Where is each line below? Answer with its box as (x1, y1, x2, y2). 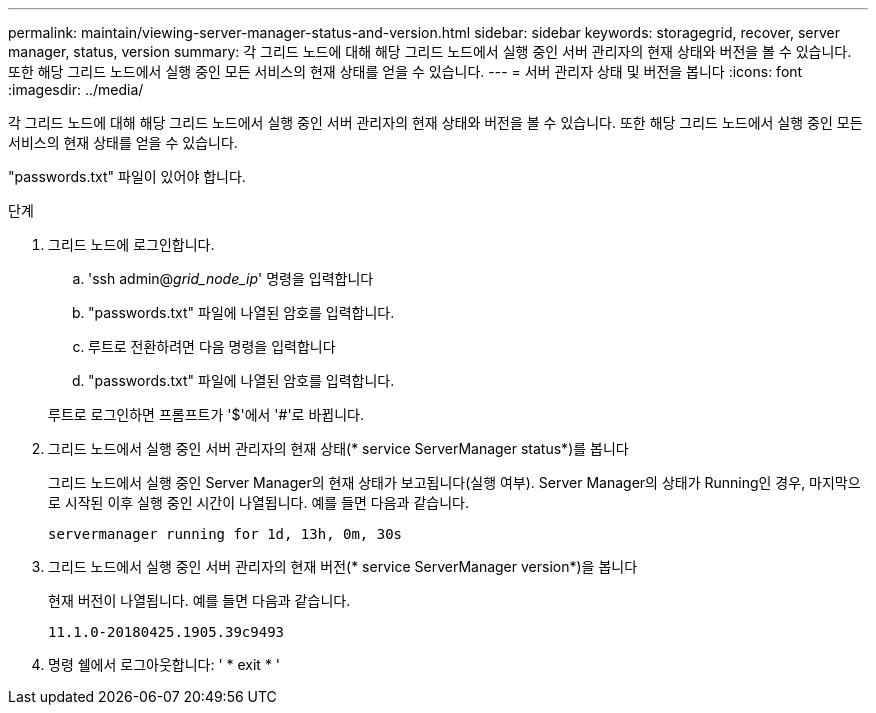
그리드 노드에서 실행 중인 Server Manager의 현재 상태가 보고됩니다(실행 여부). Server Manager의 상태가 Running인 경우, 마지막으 (48, 474, 861, 491)
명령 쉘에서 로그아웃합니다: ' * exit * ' (48, 656, 281, 673)
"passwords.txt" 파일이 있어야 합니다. (8, 168, 246, 185)
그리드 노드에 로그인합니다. (48, 236, 215, 253)
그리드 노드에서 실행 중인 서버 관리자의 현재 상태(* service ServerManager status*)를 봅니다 (48, 440, 629, 457)
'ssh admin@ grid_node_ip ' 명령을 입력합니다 (88, 270, 374, 287)
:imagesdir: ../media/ (8, 81, 144, 98)
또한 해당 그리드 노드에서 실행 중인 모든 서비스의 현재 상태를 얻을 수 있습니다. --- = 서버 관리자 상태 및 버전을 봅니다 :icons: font (8, 63, 803, 80)
